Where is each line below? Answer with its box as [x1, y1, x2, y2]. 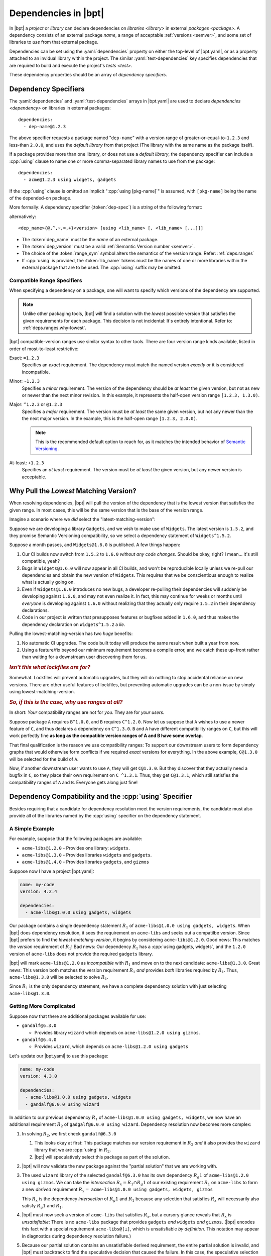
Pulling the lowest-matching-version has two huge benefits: [9, 631, 133, 637]
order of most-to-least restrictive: [9, 346, 79, 352]
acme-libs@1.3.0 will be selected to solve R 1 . [9, 974, 109, 981]
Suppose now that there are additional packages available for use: [9, 1013, 147, 1019]
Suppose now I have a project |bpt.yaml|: [9, 868, 94, 874]
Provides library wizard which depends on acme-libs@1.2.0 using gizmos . [34, 1029, 200, 1035]
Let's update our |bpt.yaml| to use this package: [9, 1053, 109, 1059]
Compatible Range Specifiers [9, 277, 82, 284]
